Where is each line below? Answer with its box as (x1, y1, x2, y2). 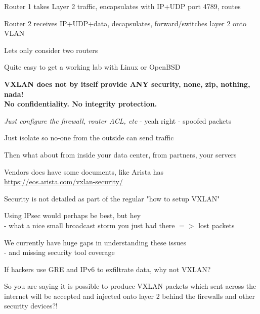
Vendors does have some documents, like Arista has (4, 166, 164, 177)
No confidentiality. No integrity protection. (4, 98, 157, 109)
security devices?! (4, 300, 58, 311)
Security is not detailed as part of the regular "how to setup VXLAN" (4, 193, 220, 203)
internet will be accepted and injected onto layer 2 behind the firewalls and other (4, 290, 255, 301)
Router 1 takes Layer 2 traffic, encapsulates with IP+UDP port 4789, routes (4, 1, 241, 11)
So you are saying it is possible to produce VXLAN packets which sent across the (4, 281, 256, 291)
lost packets (198, 220, 235, 230)
